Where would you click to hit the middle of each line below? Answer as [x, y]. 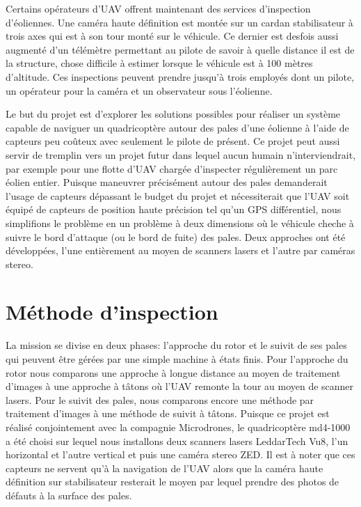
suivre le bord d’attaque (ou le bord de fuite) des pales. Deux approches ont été [176, 236]
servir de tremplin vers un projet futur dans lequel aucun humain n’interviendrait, [181, 154]
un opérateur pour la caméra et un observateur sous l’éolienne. [139, 90]
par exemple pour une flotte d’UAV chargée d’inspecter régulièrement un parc [172, 168]
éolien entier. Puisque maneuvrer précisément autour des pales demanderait [167, 182]
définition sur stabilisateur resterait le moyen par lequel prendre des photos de [173, 482]
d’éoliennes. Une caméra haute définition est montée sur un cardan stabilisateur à [179, 22]
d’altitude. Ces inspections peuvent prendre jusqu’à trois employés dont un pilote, [180, 76]
